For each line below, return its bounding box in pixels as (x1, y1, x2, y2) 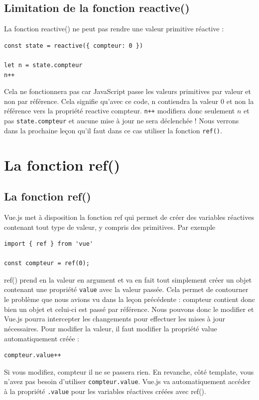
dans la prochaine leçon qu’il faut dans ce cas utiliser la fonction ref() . (4, 125, 222, 135)
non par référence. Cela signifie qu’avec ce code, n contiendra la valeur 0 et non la (4, 96, 254, 106)
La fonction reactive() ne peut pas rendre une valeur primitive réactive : (4, 23, 224, 34)
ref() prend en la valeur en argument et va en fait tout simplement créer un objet (4, 274, 252, 285)
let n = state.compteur (4, 61, 83, 69)
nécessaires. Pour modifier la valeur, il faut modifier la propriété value (4, 323, 217, 333)
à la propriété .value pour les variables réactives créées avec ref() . (4, 386, 206, 396)
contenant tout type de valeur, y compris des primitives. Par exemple (4, 221, 216, 232)
